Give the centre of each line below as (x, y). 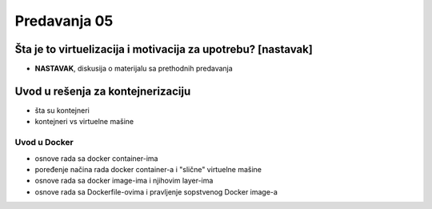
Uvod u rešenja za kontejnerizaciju (103, 91)
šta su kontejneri (62, 110)
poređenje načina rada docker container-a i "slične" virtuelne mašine (148, 169)
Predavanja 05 (64, 21)
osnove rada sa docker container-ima (96, 158)
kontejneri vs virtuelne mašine (84, 122)
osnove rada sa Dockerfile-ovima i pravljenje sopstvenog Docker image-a (156, 191)
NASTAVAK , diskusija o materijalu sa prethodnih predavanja (134, 69)
